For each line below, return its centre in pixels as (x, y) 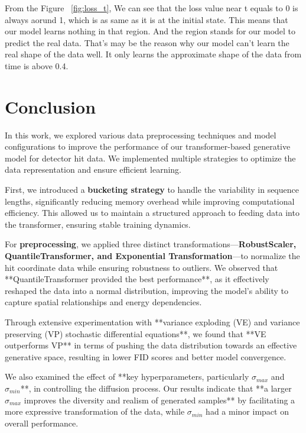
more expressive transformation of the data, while (95, 411)
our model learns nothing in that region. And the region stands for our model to (150, 31)
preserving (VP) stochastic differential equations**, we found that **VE (136, 333)
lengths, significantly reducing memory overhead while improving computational (150, 201)
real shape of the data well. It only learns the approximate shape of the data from (153, 54)
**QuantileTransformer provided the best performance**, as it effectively (137, 279)
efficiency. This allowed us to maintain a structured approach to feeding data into (152, 213)
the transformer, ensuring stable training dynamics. (98, 224)
